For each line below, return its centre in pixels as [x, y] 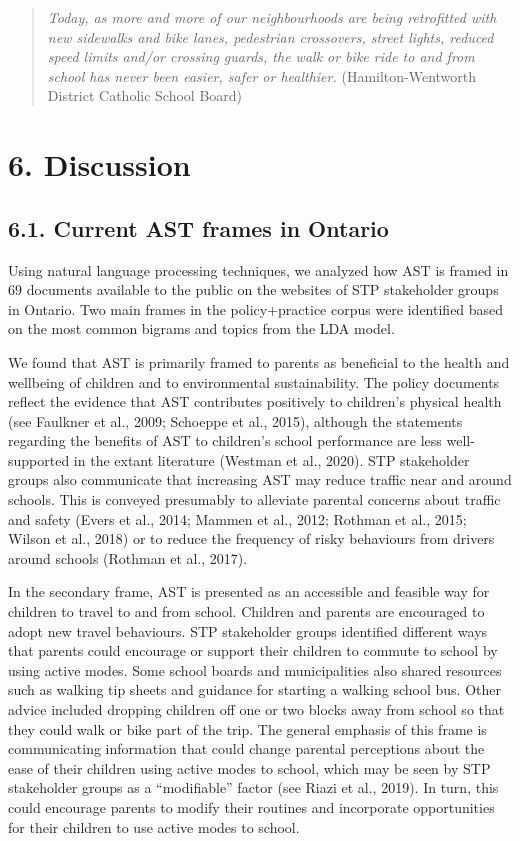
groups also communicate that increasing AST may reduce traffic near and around [260, 479]
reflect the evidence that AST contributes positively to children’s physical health [255, 401]
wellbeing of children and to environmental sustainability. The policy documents [254, 381]
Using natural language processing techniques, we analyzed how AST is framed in [258, 269]
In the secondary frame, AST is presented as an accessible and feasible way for [249, 591]
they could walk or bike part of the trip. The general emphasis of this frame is [247, 728]
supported [39, 459]
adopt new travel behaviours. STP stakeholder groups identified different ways [248, 630]
